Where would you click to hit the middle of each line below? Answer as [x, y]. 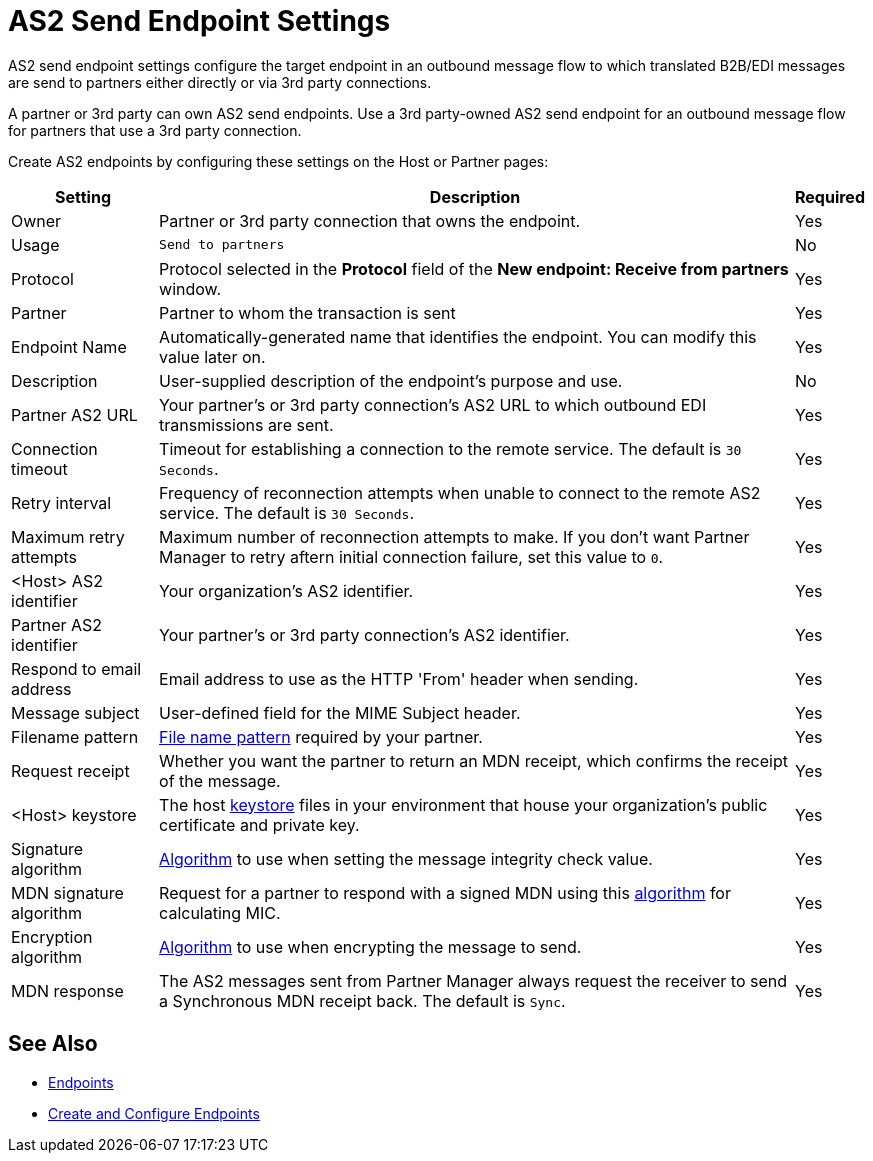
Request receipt [70, 770]
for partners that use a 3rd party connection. [155, 130]
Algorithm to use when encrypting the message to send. [370, 946]
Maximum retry [68, 536]
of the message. [220, 780]
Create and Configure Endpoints [154, 1113]
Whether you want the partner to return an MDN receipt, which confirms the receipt [473, 760]
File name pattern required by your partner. [321, 736]
